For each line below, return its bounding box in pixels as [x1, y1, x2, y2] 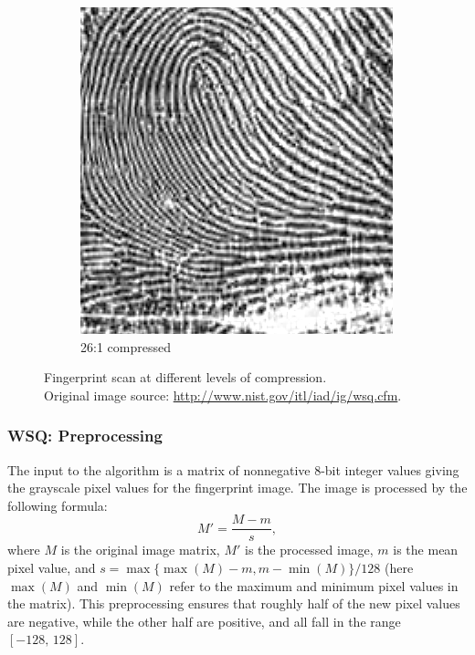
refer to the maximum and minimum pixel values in [169, 576, 459, 595]
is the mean [393, 540, 459, 559]
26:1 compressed [80, 337, 171, 356]
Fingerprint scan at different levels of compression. [44, 368, 327, 387]
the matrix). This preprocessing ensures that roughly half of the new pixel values [7, 594, 460, 613]
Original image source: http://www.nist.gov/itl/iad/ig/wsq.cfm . [44, 385, 402, 404]
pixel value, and [7, 558, 96, 577]
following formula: [7, 495, 108, 515]
